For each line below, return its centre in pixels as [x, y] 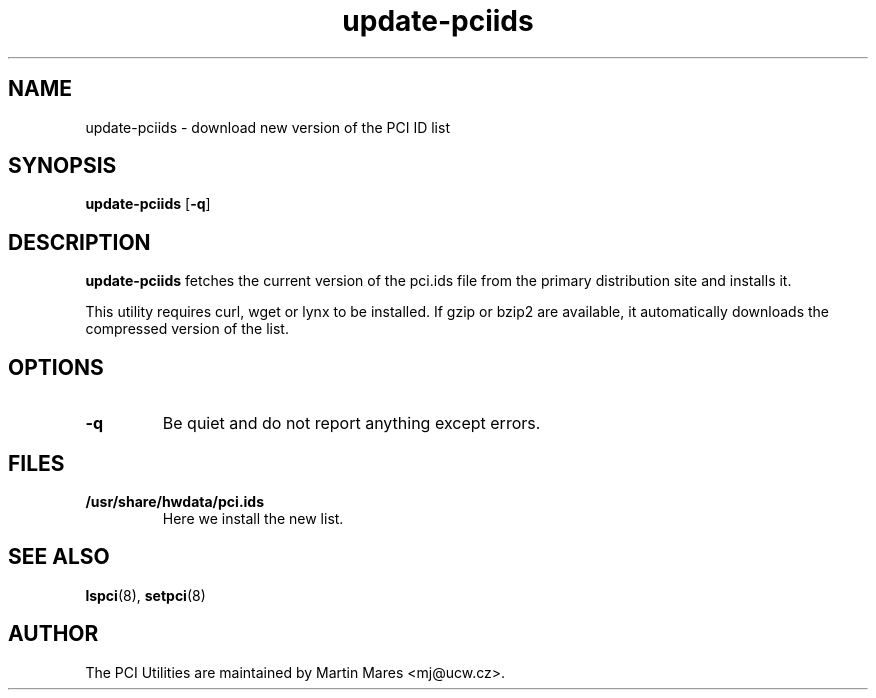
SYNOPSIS [62, 166]
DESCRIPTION [79, 242]
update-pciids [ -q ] [148, 204]
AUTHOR [53, 634]
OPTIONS [56, 367]
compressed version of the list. [187, 329]
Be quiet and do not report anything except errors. [351, 423]
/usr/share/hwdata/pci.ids [175, 501]
